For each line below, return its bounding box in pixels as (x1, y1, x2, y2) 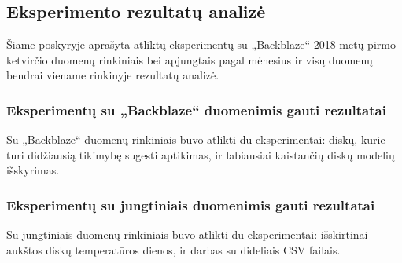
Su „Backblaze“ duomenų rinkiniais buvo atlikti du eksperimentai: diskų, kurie (6, 131, 385, 148)
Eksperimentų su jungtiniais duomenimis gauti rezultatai (6, 195, 375, 214)
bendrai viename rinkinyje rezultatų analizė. (6, 67, 219, 83)
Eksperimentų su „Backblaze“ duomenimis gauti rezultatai (6, 100, 386, 119)
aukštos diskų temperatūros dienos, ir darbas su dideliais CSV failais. (6, 241, 341, 258)
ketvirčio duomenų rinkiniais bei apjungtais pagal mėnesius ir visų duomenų (6, 51, 373, 68)
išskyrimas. (6, 162, 60, 178)
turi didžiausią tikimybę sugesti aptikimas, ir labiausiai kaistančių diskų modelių (6, 146, 395, 163)
